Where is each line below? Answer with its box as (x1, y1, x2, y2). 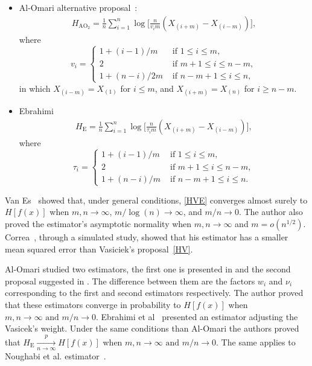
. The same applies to (216, 335, 296, 348)
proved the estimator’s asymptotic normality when (5, 217, 192, 230)
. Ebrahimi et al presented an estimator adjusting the (96, 310, 298, 323)
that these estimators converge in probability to (5, 298, 181, 310)
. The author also (238, 205, 303, 218)
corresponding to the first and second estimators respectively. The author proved (5, 286, 304, 299)
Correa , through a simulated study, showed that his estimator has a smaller (5, 231, 288, 243)
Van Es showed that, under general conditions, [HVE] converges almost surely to (5, 193, 308, 206)
